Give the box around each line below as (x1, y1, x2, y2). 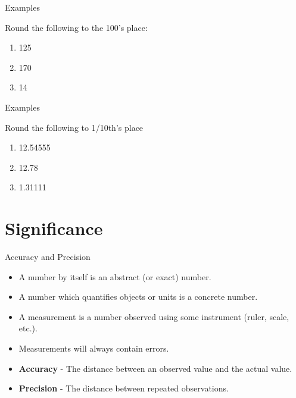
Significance (5, 216, 103, 240)
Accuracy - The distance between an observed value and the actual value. (18, 362, 292, 374)
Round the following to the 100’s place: (5, 21, 148, 33)
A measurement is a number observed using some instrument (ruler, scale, (18, 310, 289, 322)
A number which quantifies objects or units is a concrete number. (18, 290, 258, 303)
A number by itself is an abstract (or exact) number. (18, 270, 211, 283)
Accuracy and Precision (5, 250, 91, 263)
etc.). (18, 322, 38, 334)
